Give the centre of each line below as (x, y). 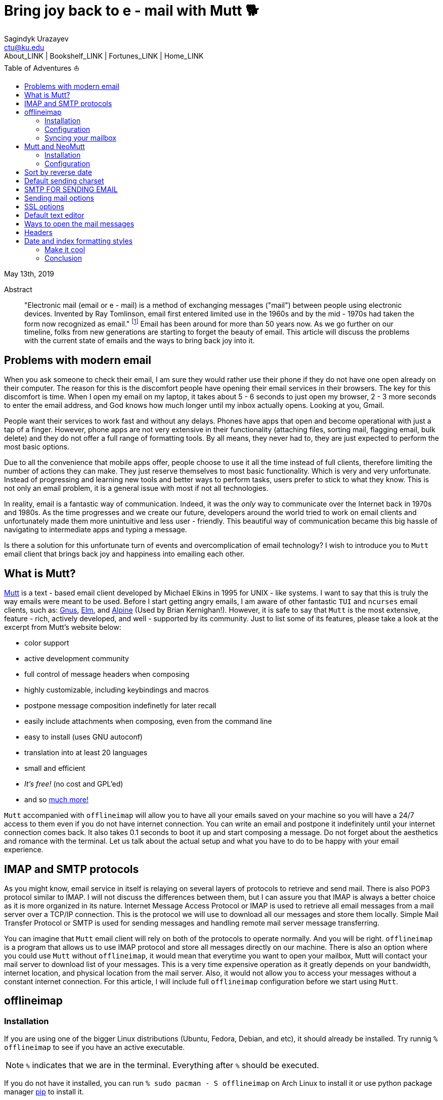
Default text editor (54, 215)
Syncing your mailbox (80, 137)
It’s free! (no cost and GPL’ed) (74, 784)
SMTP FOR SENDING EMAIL (71, 189)
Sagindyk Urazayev (36, 38)
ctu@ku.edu (24, 47)
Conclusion (63, 258)
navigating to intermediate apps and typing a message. (96, 530)
